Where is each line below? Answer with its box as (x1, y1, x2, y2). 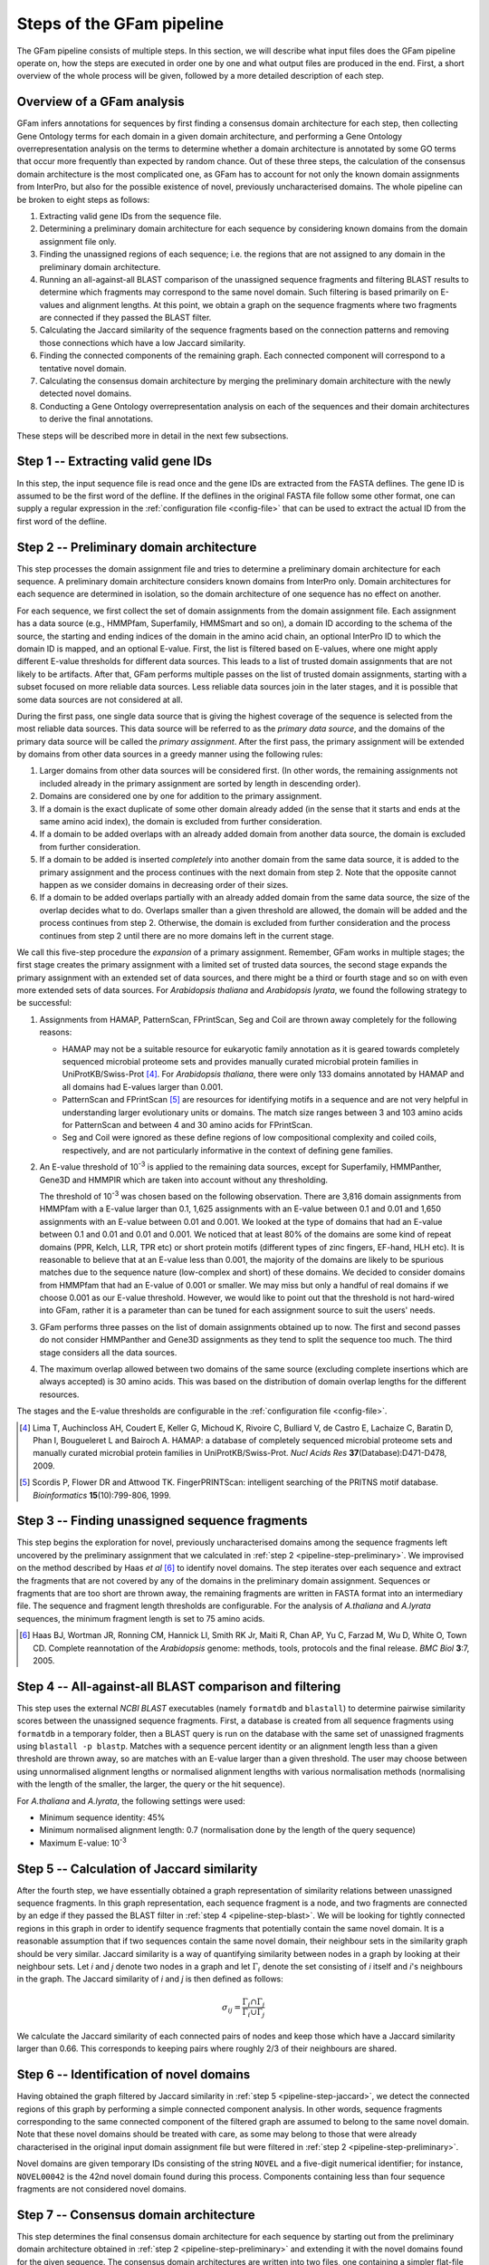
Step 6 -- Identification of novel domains (16, 2067, 251, 2083)
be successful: (16, 998, 72, 1008)
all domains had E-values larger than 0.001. (62, 1081, 224, 1092)
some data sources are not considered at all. (16, 694, 183, 705)
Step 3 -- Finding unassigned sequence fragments (16, 1513, 308, 1528)
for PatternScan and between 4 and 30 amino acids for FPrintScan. (62, 1120, 313, 1130)
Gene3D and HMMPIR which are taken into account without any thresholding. (39, 1174, 329, 1185)
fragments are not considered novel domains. (16, 2183, 187, 2194)
